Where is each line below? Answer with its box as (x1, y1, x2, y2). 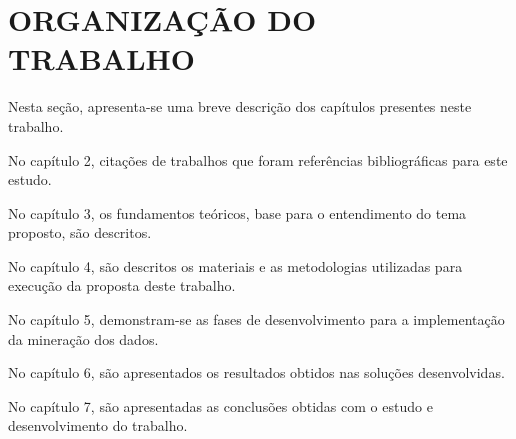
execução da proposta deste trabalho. (8, 275, 236, 296)
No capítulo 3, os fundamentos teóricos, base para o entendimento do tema (8, 202, 467, 223)
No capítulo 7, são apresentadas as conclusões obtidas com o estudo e (8, 395, 433, 416)
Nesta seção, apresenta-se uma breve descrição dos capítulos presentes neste (8, 96, 472, 117)
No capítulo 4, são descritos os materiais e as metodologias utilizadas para (8, 255, 463, 276)
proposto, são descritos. (8, 222, 152, 243)
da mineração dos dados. (8, 328, 159, 349)
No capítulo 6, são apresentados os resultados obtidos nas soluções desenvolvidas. (8, 362, 505, 383)
